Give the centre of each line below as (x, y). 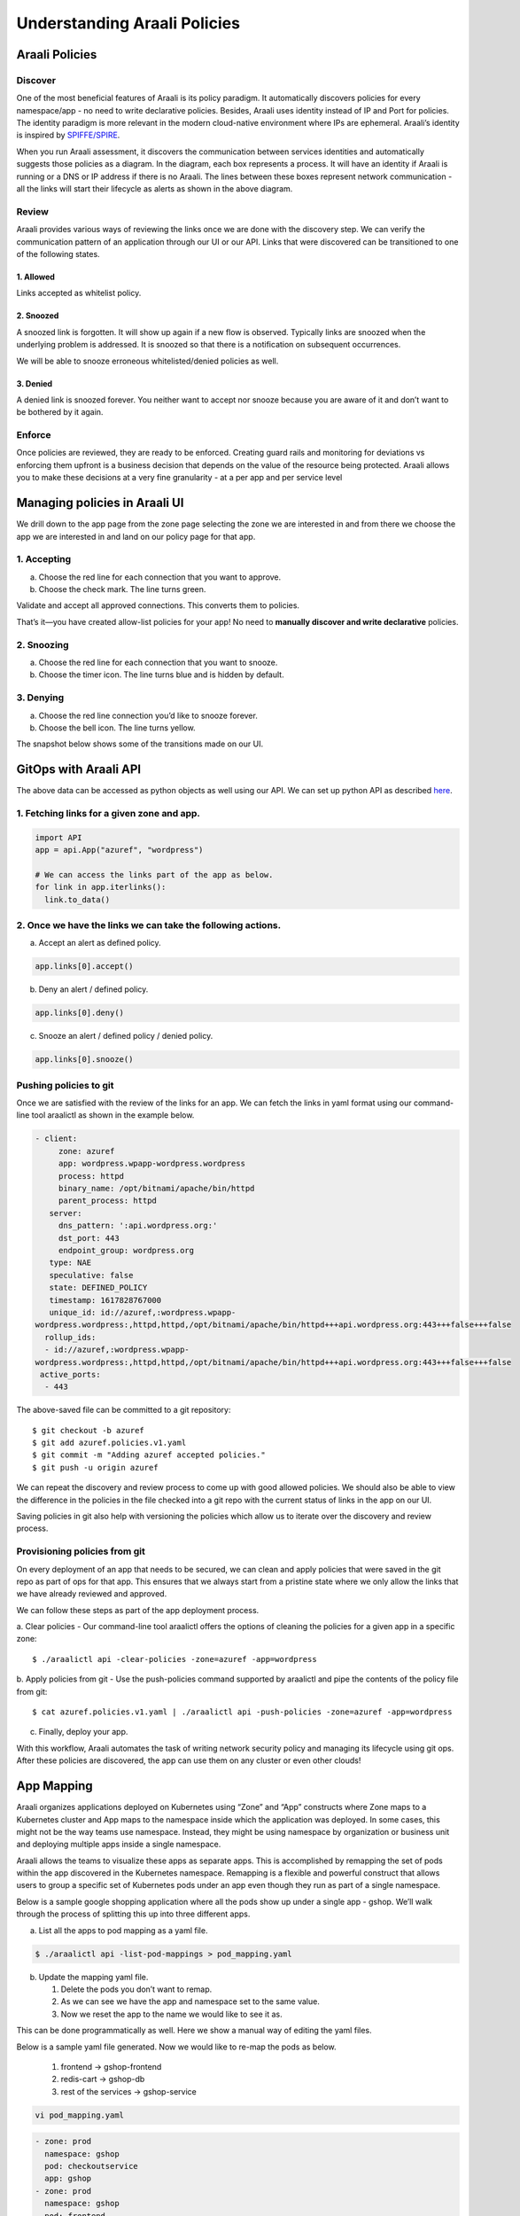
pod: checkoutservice (92, 2166)
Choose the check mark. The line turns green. (122, 589)
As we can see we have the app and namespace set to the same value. (190, 2001)
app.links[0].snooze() (84, 1060)
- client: (56, 1139)
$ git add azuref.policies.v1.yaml (109, 1443)
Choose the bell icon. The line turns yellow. (117, 728)
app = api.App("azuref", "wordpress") (119, 850)
